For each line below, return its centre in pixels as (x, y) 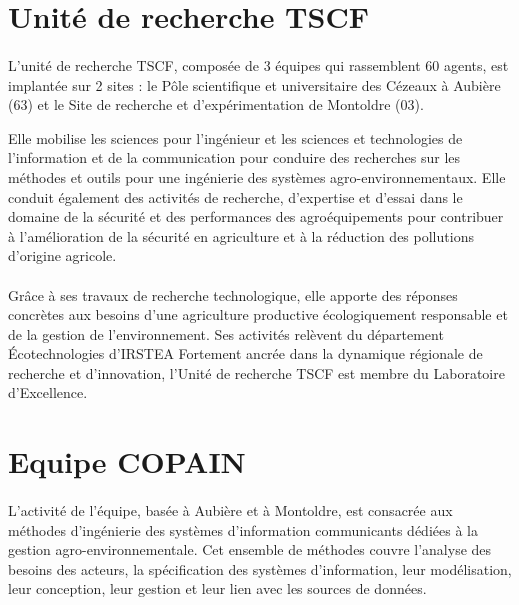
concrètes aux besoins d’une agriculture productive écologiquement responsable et (258, 314)
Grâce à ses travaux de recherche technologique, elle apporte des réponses (233, 294)
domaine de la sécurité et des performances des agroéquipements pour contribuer (256, 216)
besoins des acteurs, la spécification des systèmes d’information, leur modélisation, (260, 568)
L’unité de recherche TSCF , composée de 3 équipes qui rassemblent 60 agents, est (258, 64)
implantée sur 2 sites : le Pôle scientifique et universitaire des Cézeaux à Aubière (254, 84)
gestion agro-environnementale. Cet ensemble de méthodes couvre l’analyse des (250, 549)
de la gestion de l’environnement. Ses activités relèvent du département (226, 333)
